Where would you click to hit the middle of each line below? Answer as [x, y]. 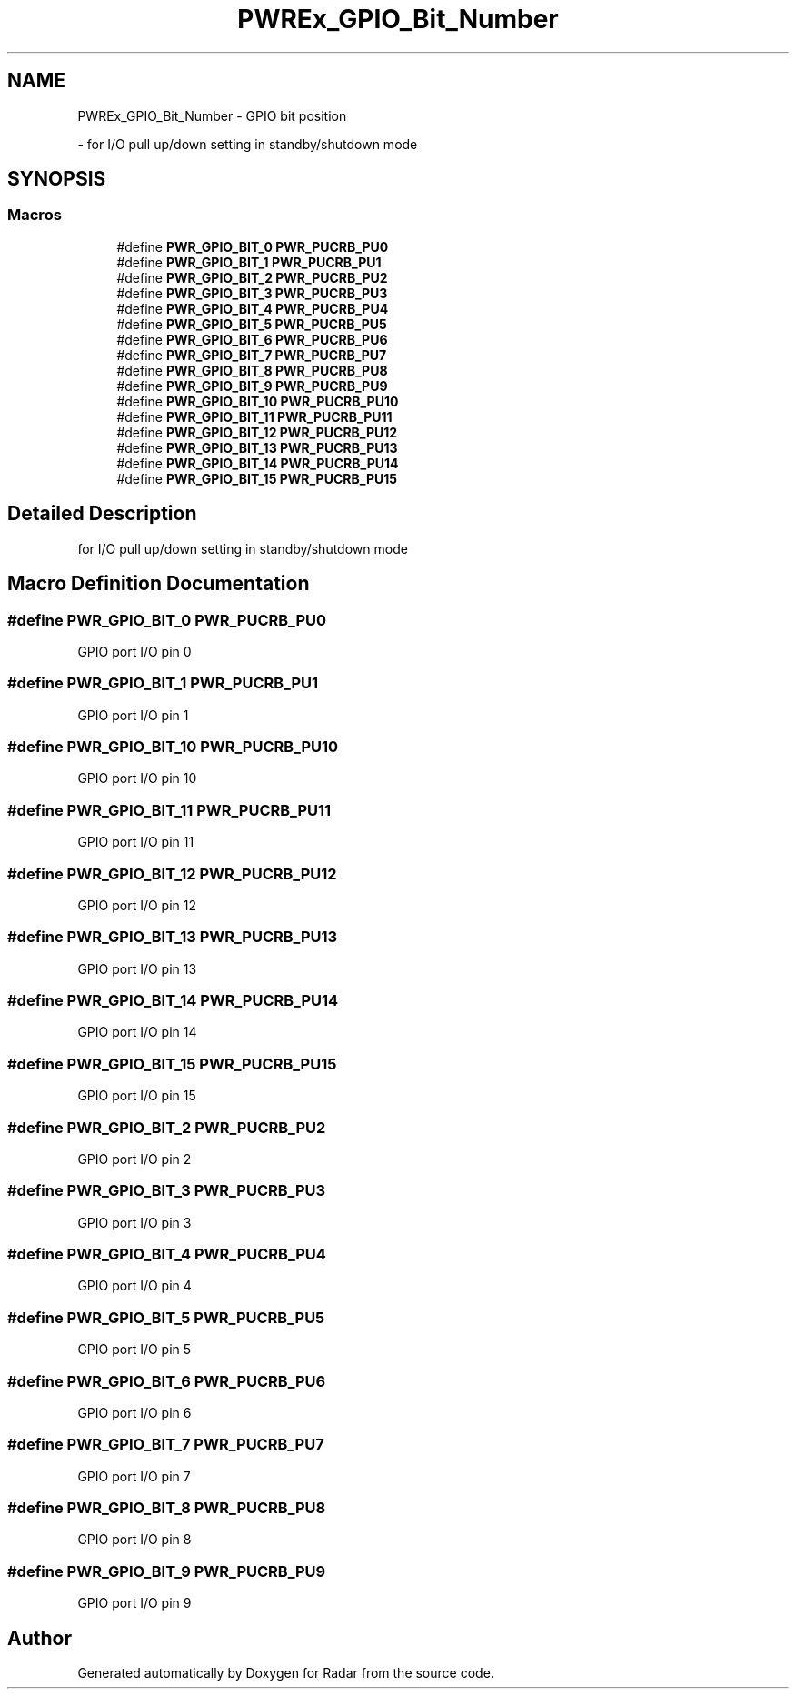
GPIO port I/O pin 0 [134, 651]
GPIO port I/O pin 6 [134, 1412]
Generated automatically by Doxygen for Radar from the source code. [286, 1672]
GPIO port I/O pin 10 [137, 778]
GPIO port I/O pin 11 [136, 842]
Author [40, 1638]
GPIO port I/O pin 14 [137, 1032]
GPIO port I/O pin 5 [134, 1350]
